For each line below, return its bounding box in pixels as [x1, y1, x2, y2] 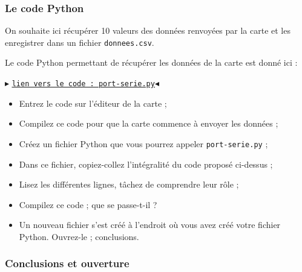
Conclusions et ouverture [5, 256, 130, 271]
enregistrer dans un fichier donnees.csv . [5, 36, 154, 48]
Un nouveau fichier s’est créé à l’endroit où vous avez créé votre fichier [19, 218, 281, 231]
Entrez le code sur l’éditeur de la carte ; [19, 96, 167, 109]
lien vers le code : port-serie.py [11, 80, 155, 89]
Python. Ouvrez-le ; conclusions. [19, 230, 139, 242]
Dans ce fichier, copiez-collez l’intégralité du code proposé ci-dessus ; [19, 157, 273, 170]
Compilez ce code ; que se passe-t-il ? [19, 198, 157, 210]
